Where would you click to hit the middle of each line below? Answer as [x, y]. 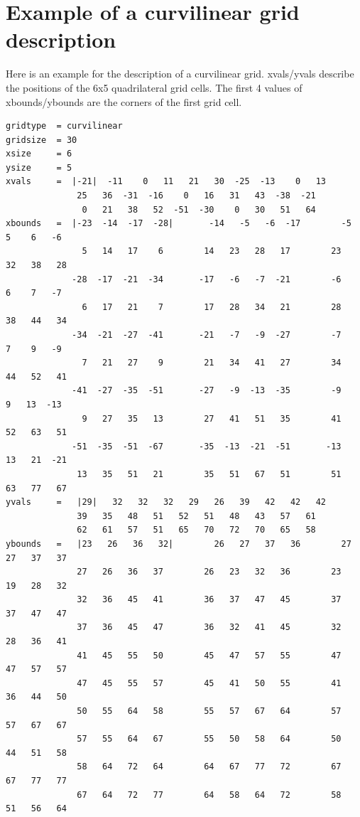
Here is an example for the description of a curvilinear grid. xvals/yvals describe [180, 74]
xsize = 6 [39, 154]
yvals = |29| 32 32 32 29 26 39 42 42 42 [166, 502]
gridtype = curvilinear [64, 126]
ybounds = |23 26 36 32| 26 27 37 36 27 [179, 544]
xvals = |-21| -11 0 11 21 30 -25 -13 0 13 [166, 182]
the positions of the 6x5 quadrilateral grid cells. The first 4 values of [154, 87]
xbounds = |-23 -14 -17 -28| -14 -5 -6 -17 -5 [179, 224]
